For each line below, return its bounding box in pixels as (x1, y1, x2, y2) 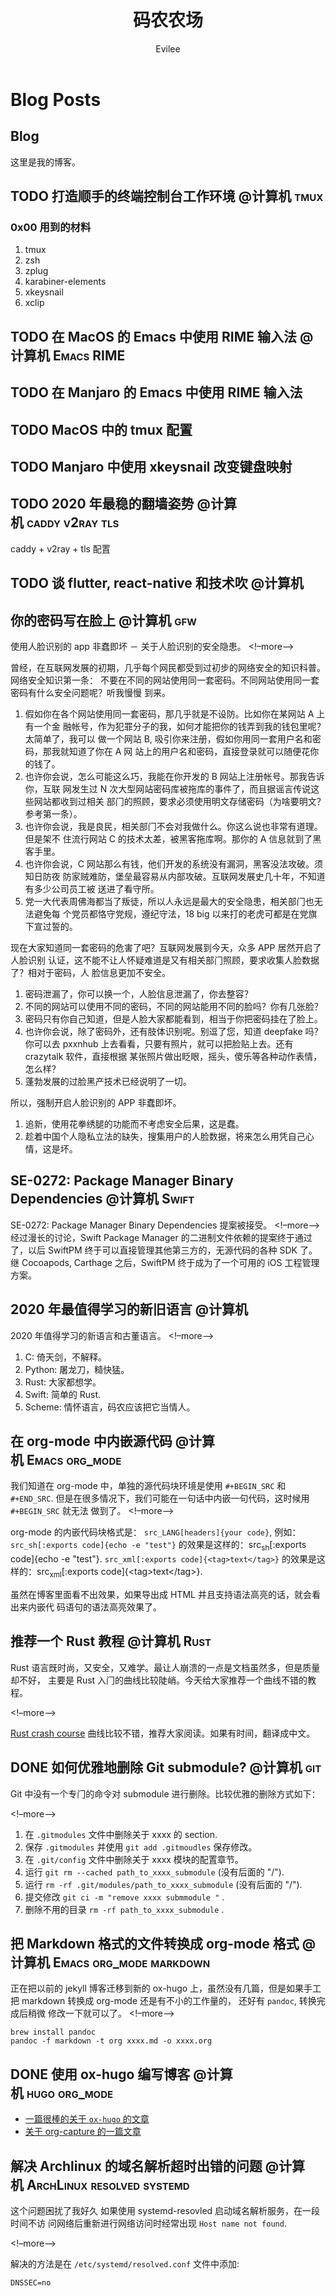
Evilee (155, 42, 181, 55)
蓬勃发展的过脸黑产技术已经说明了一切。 (24, 1076, 192, 1088)
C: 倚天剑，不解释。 (24, 1351, 107, 1363)
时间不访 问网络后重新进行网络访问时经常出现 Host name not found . (10, 2217, 287, 2230)
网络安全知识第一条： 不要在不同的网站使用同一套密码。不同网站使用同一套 (10, 674, 320, 686)
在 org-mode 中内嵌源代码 (10, 1433, 173, 1450)
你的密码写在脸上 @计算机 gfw (10, 612, 197, 629)
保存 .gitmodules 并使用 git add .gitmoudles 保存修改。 (24, 1841, 258, 1853)
